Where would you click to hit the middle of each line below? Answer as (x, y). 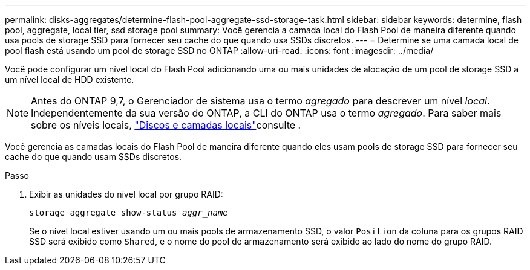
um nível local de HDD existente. (70, 79)
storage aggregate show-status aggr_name (129, 213)
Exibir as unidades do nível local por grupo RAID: (126, 194)
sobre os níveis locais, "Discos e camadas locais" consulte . (166, 125)
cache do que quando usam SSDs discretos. (93, 157)
